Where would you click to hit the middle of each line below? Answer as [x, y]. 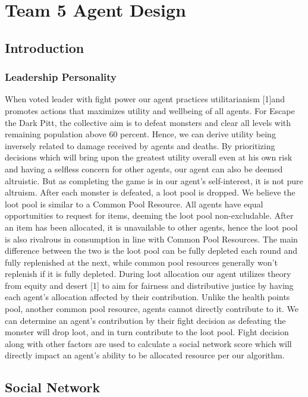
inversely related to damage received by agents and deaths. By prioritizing [140, 145]
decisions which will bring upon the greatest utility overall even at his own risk [149, 157]
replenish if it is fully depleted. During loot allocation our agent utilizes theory [148, 274]
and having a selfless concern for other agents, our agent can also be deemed [144, 168]
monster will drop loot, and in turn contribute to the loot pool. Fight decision [147, 332]
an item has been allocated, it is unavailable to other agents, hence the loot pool [151, 227]
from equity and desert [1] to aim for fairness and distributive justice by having [149, 285]
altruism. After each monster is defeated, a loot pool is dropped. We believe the [150, 192]
